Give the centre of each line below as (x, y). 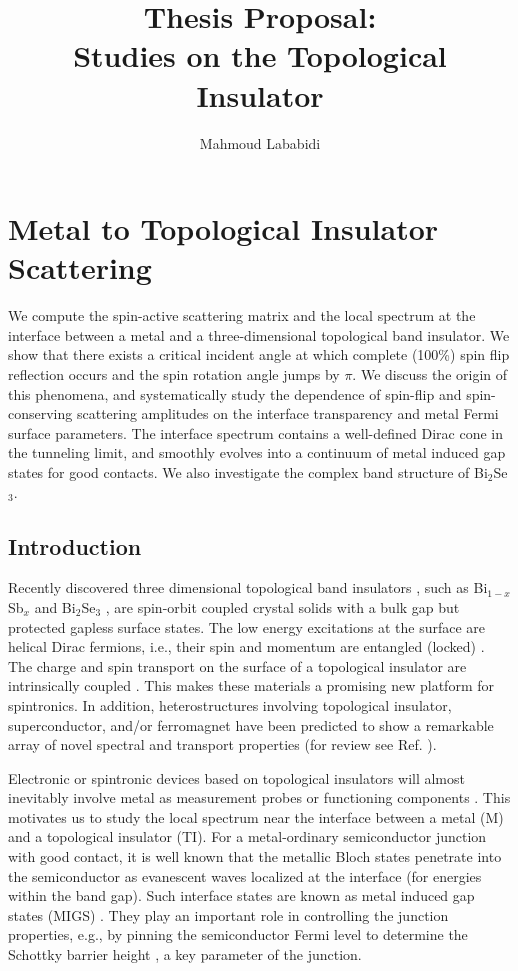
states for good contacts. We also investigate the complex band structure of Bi (248, 471)
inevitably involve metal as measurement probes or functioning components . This (259, 797)
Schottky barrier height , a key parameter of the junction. (185, 954)
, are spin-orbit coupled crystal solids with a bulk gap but (282, 606)
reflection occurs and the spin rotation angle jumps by (174, 374)
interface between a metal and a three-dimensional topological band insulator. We (259, 334)
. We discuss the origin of (430, 374)
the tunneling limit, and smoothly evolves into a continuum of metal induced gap (257, 452)
